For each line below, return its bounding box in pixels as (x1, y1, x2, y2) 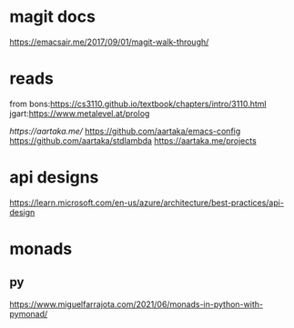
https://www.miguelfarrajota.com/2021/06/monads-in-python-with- (9, 298, 264, 310)
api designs (9, 167, 99, 188)
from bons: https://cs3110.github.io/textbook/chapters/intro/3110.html (9, 98, 267, 109)
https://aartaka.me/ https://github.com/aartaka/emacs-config (9, 125, 241, 136)
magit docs (9, 6, 96, 27)
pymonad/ (9, 308, 48, 319)
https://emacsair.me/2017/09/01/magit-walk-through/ (9, 36, 209, 47)
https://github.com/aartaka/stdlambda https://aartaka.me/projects (9, 134, 257, 146)
